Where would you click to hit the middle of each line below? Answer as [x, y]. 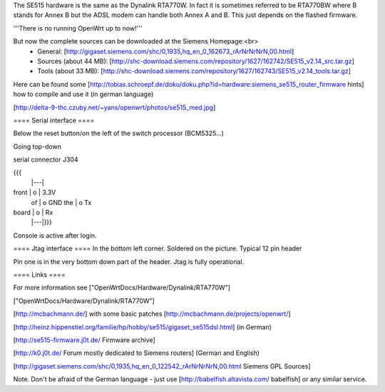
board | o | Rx [33, 213]
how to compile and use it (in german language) [83, 94]
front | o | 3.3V [35, 193]
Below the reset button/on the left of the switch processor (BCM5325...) [119, 133]
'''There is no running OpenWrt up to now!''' [78, 28]
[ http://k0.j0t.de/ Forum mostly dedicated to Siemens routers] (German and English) [137, 353]
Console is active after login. [55, 235]
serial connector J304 [46, 159]
